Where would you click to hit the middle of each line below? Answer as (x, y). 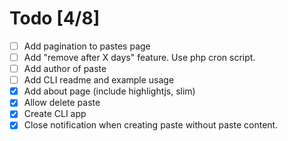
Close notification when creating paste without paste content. (151, 125)
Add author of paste (65, 69)
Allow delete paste (62, 103)
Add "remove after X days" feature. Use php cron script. (139, 57)
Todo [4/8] (55, 18)
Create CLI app (55, 114)
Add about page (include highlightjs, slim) (109, 91)
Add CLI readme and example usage (99, 80)
